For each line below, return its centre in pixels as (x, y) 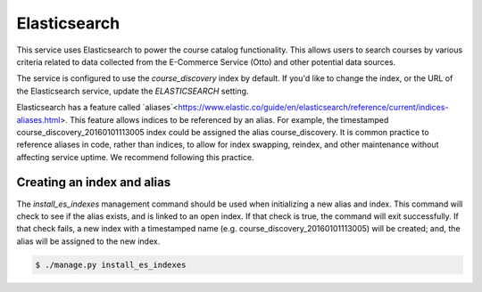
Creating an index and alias (94, 182)
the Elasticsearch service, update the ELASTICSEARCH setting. (133, 91)
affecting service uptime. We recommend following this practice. (135, 157)
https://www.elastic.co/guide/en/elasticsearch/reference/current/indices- (313, 108)
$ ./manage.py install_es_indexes (111, 264)
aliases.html (38, 119)
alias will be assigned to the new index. (88, 241)
